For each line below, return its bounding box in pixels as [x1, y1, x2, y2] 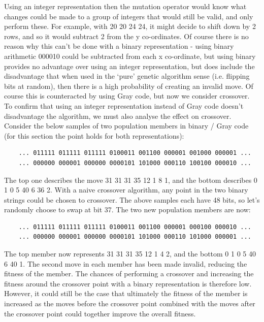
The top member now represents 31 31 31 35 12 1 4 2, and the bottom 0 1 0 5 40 [4, 248, 256, 259]
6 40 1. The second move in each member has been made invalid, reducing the [4, 258, 247, 269]
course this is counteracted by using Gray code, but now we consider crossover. [4, 90, 250, 101]
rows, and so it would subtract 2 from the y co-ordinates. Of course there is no [4, 30, 249, 41]
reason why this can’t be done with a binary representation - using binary [4, 41, 234, 51]
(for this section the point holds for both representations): [4, 130, 184, 141]
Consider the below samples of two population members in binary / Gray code [4, 120, 249, 131]
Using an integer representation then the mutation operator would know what [4, 1, 247, 11]
